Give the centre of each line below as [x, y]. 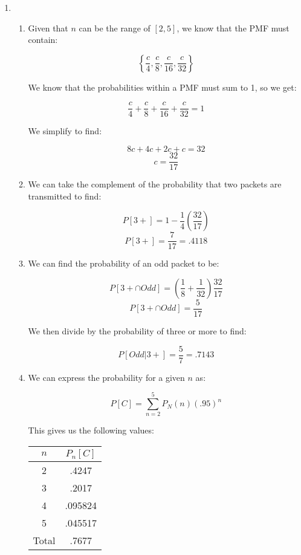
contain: [43, 40]
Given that [48, 28]
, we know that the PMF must [233, 28]
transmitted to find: [65, 196]
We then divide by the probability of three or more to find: [137, 331]
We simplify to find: [65, 131]
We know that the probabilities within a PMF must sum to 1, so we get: [162, 87]
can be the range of [115, 28]
